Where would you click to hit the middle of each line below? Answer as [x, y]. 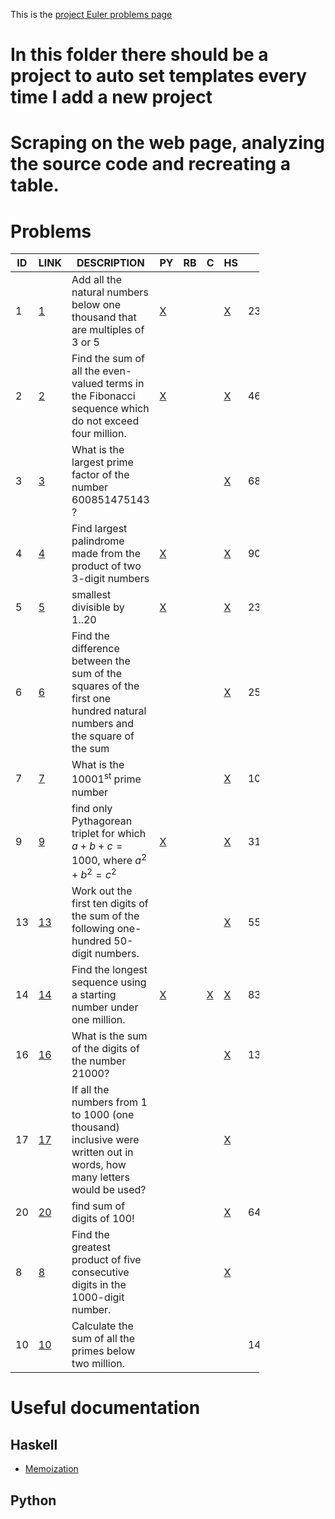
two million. [98, 1364]
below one [96, 305]
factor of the [100, 475]
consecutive [100, 1272]
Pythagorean [102, 821]
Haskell [34, 1444]
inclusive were [105, 1140]
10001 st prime [106, 778]
